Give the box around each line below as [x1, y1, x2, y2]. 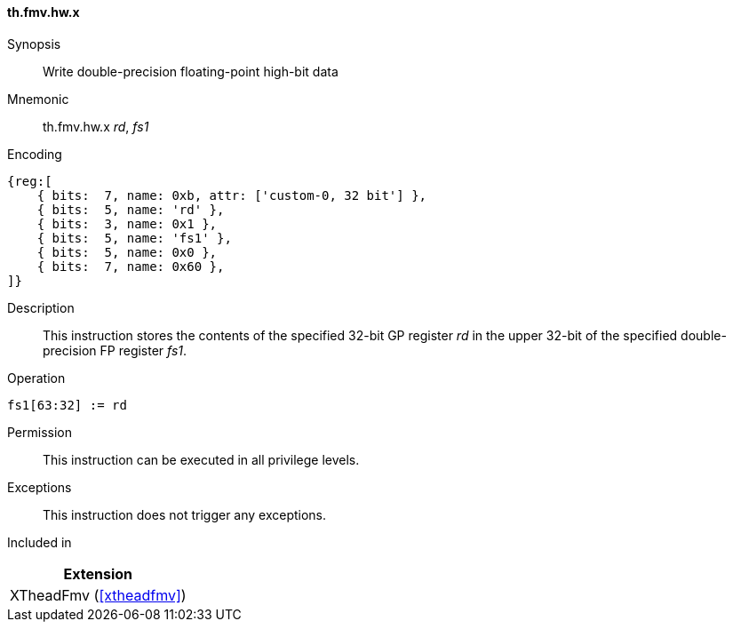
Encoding [7, 146, 62, 162]
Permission [7, 424, 73, 440]
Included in [7, 534, 72, 550]
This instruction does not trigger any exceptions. [43, 506, 327, 522]
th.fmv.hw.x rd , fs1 [43, 118, 149, 134]
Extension [63, 564, 133, 583]
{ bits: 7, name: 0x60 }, [36, 259, 225, 274]
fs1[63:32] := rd [7, 397, 127, 412]
